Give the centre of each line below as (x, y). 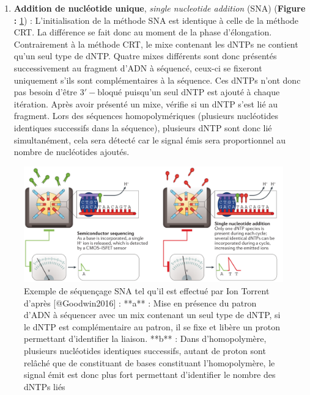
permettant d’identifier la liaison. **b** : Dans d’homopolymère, (145, 339)
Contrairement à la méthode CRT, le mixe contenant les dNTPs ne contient (156, 44)
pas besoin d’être (46, 92)
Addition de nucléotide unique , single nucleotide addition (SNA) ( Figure (160, 8)
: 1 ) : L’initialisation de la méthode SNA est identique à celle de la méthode (156, 20)
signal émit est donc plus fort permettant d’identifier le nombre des (150, 375)
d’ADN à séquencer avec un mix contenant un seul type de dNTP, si (152, 315)
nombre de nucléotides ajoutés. (72, 152)
